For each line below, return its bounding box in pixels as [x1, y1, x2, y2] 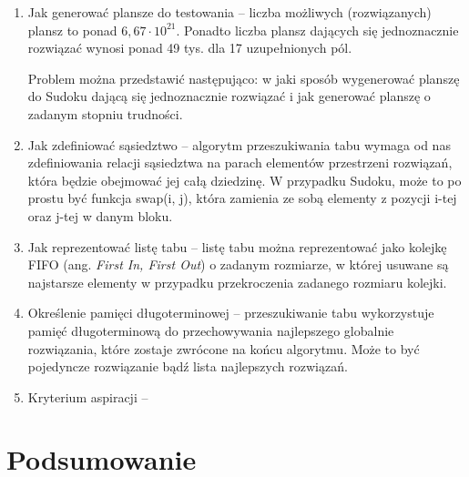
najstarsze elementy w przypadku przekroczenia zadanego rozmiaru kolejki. [27, 272, 447, 291]
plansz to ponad [27, 20, 117, 39]
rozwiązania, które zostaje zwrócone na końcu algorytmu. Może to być [27, 339, 420, 358]
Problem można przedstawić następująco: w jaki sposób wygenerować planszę [27, 68, 460, 87]
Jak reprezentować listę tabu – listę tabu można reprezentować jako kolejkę [27, 237, 447, 256]
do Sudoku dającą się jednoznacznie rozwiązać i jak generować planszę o [27, 86, 431, 106]
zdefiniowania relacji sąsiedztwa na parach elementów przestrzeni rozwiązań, [27, 153, 453, 172]
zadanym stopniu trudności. [27, 104, 183, 123]
